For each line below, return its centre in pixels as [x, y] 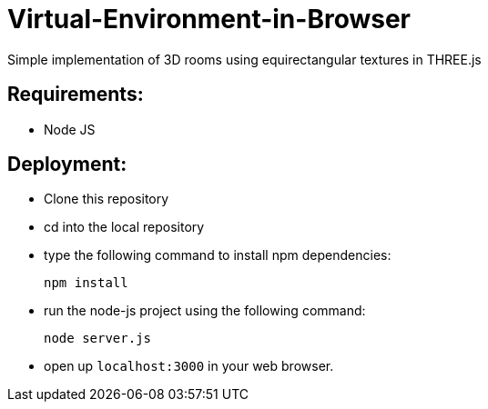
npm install [86, 283]
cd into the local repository [124, 227]
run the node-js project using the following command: [205, 311]
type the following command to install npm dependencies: [218, 255]
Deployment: [67, 165]
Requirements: [76, 95]
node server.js [98, 339]
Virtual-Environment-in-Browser [209, 19]
